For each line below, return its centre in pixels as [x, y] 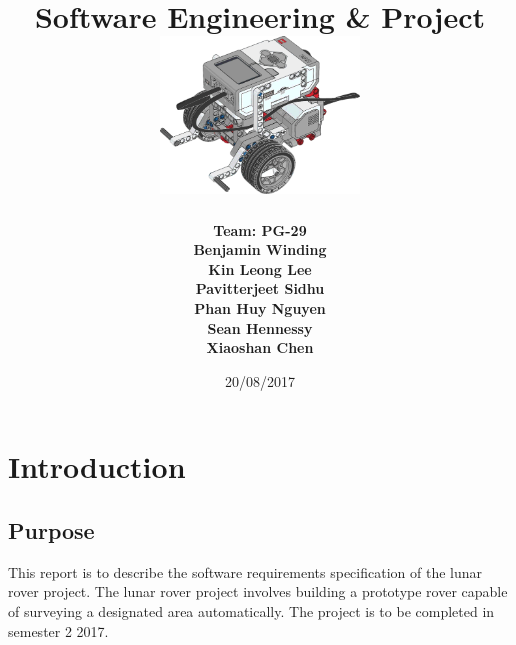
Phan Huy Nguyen [260, 308]
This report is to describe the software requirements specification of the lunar [245, 571]
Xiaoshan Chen [260, 347]
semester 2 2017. [58, 630]
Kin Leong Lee [260, 268]
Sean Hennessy [260, 327]
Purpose [51, 529]
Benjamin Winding [260, 249]
